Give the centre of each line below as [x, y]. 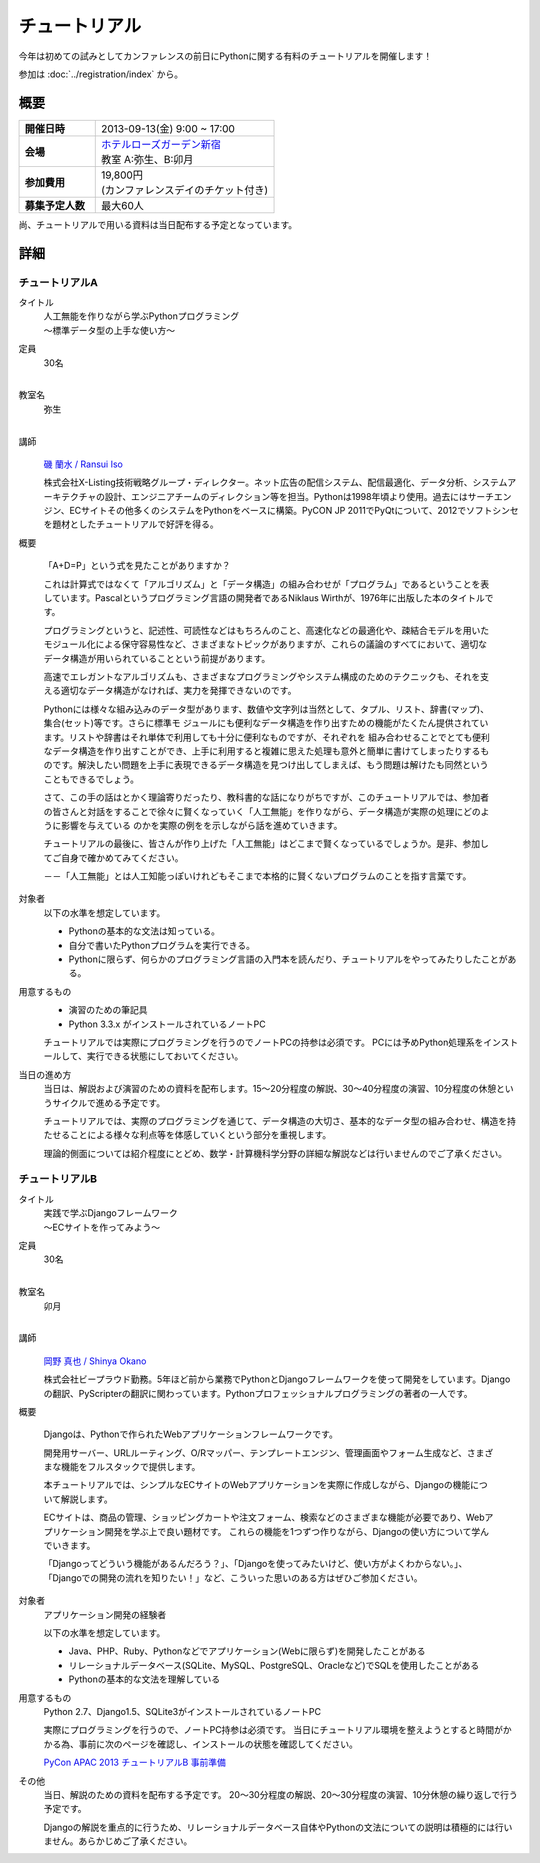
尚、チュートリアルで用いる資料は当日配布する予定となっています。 [158, 224]
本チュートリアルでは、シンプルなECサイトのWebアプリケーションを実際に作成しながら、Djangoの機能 [257, 1485]
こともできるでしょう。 [91, 779]
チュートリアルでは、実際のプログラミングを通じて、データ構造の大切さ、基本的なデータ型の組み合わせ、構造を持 [280, 1121]
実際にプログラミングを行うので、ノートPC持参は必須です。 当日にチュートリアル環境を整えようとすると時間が [273, 1730]
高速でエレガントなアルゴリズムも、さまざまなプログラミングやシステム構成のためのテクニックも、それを [262, 676]
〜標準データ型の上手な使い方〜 [109, 330]
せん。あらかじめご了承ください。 [122, 1841]
